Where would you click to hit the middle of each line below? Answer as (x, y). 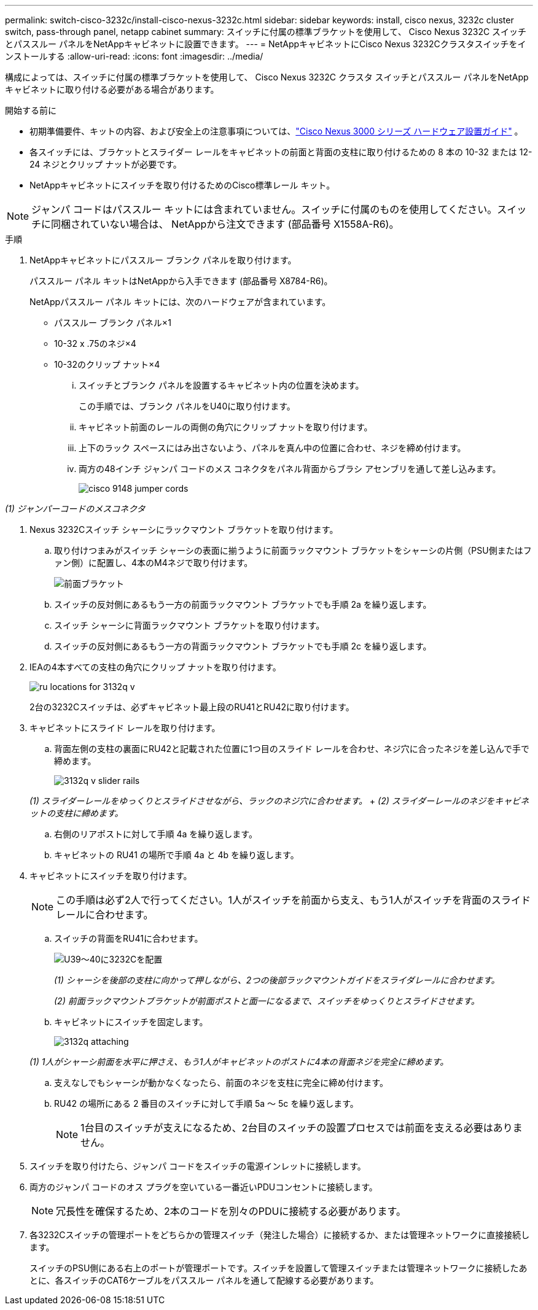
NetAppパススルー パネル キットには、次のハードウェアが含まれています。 (180, 302)
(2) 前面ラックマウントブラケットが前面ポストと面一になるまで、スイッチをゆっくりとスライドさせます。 (267, 1001)
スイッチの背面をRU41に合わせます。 (129, 938)
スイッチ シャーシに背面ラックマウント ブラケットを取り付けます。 (189, 625)
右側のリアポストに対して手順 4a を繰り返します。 (156, 834)
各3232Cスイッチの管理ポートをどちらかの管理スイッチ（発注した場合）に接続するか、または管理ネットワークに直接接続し (280, 1235)
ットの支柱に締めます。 (76, 813)
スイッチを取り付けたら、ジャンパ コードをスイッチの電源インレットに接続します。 (198, 1166)
